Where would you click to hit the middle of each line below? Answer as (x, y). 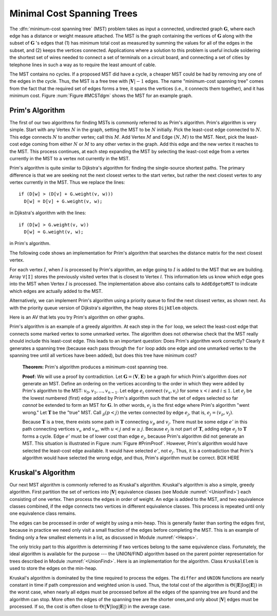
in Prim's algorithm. (30, 244)
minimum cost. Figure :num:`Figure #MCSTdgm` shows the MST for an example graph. (101, 96)
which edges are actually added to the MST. (56, 291)
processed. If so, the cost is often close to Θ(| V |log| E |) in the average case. (90, 607)
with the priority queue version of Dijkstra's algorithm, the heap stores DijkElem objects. (104, 308)
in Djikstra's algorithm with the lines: (48, 213)
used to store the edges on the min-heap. (53, 568)
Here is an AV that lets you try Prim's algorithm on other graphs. (77, 317)
